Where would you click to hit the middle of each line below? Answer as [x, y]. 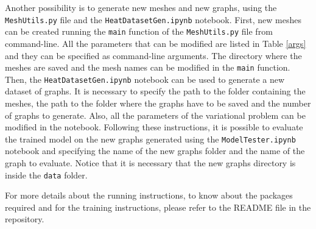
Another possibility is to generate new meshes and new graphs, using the [141, 7]
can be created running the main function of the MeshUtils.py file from [139, 31]
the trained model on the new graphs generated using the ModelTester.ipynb [150, 139]
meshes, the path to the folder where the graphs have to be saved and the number [158, 103]
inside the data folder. [46, 174]
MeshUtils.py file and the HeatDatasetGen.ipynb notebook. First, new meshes [153, 19]
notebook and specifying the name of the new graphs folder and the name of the [155, 151]
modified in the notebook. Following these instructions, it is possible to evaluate [154, 127]
